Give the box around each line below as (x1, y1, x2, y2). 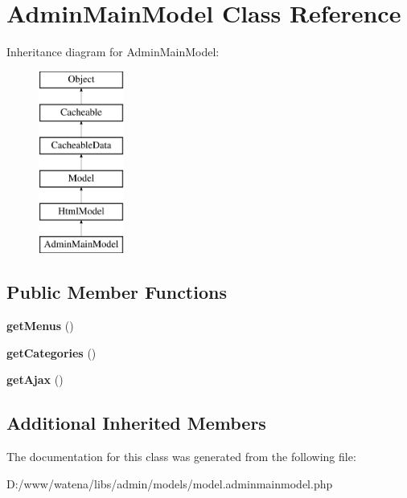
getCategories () (6, 344, 97, 361)
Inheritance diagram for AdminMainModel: (6, 43, 220, 60)
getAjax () (6, 371, 64, 388)
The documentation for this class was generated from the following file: (6, 448, 356, 465)
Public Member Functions (6, 280, 227, 304)
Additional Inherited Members (6, 410, 266, 435)
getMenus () (6, 317, 74, 334)
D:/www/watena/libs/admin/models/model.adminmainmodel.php (6, 475, 333, 492)
